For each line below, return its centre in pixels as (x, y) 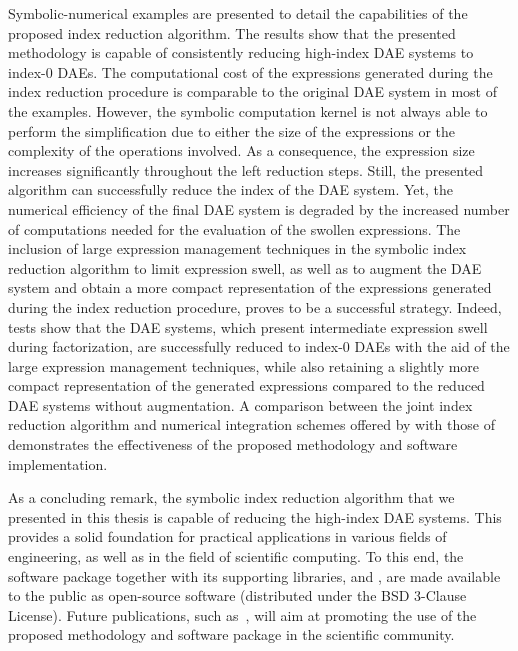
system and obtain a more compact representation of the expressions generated (250, 287)
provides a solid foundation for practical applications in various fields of (227, 536)
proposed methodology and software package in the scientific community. (231, 634)
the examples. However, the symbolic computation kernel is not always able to (248, 110)
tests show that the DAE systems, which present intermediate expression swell (248, 326)
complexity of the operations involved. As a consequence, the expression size (241, 150)
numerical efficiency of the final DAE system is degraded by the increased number (259, 208)
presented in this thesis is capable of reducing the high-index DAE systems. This (255, 516)
